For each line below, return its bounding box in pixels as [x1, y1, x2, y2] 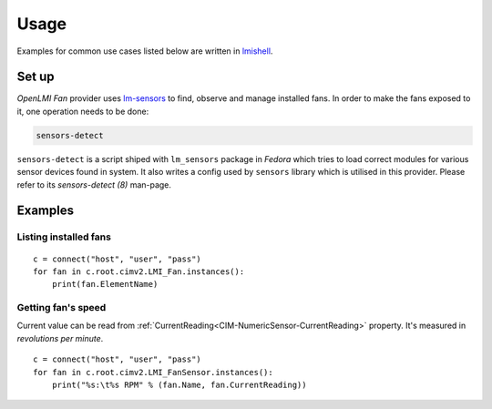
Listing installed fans [16, 230, 111, 243]
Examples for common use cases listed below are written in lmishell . [16, 46, 273, 56]
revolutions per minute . [16, 332, 104, 343]
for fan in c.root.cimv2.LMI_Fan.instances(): [33, 266, 245, 277]
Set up [16, 69, 55, 85]
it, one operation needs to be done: [16, 106, 149, 117]
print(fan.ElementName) [51, 279, 159, 290]
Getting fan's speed [16, 302, 107, 314]
